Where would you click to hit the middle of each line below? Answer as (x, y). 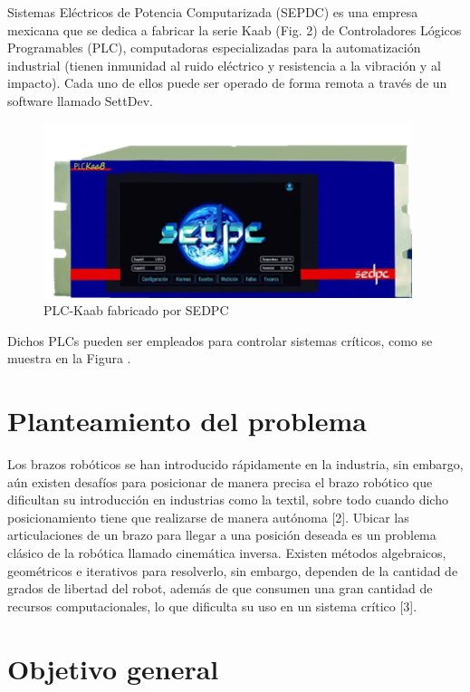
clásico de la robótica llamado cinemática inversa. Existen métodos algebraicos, (227, 553)
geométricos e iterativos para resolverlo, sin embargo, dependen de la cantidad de (233, 570)
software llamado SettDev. (80, 100)
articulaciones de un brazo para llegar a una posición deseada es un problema (222, 535)
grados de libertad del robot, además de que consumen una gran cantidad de (220, 588)
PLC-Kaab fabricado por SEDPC (136, 310)
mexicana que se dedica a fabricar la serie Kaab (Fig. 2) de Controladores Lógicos (235, 29)
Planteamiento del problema (187, 421)
